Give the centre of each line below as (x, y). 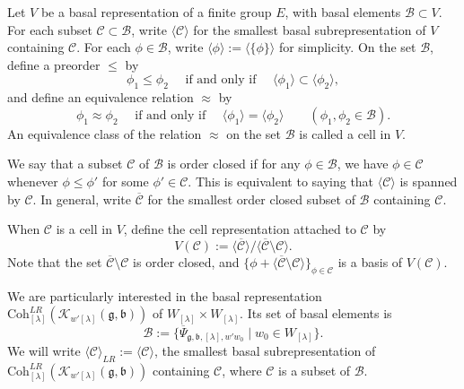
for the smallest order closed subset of (251, 199)
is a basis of (370, 261)
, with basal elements (343, 12)
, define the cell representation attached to (240, 229)
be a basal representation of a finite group (156, 12)
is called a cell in (345, 133)
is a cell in (84, 229)
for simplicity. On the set (347, 47)
